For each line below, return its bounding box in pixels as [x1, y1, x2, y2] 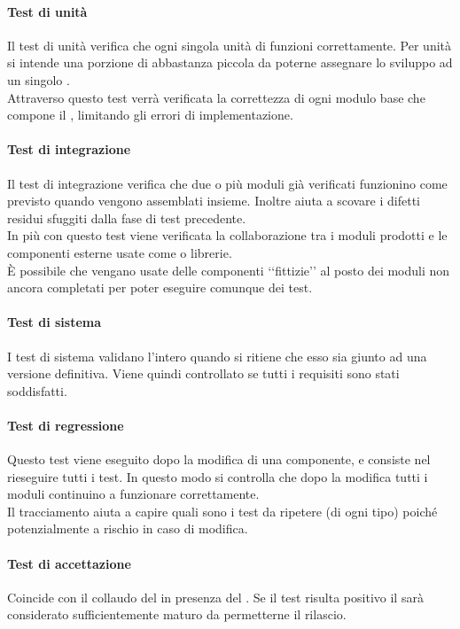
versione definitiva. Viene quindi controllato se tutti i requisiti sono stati [7, 364, 400, 383]
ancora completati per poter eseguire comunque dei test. [7, 278, 313, 297]
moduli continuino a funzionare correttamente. [7, 485, 260, 503]
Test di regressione [7, 415, 124, 434]
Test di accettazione [7, 554, 131, 572]
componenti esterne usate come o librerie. [7, 243, 232, 261]
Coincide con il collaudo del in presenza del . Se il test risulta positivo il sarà [7, 587, 424, 606]
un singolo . [7, 70, 70, 89]
